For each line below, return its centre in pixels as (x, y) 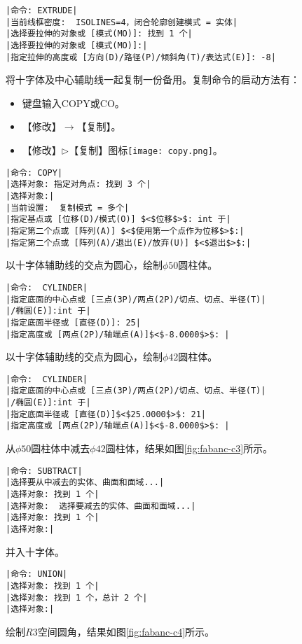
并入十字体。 (35, 551)
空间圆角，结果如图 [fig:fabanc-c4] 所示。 (126, 631)
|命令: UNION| (37, 574)
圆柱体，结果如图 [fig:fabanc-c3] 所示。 (189, 448)
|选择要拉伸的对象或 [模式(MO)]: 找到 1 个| (99, 34)
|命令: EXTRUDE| (42, 10)
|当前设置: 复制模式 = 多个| (68, 208)
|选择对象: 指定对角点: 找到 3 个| (78, 184)
